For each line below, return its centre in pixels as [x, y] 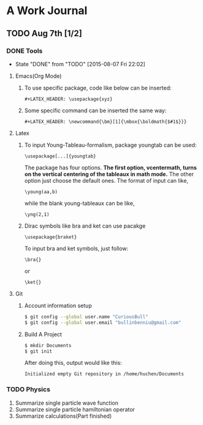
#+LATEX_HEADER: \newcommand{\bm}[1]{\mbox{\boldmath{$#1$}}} [105, 121]
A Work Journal [47, 11]
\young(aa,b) [41, 192]
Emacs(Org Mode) [38, 76]
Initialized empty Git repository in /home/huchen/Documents [104, 374]
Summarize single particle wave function [67, 403]
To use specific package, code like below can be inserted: [98, 88]
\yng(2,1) [37, 214]
